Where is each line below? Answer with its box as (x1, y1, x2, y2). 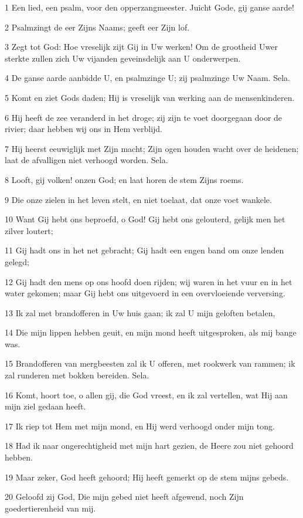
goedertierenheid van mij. (5, 502, 96, 514)
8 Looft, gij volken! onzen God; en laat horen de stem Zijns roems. (5, 173, 244, 185)
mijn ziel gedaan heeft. (5, 400, 86, 412)
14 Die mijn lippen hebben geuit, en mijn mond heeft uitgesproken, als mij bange (5, 326, 297, 338)
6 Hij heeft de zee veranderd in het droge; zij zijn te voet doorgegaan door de (5, 111, 282, 123)
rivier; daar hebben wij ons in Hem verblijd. (5, 123, 162, 135)
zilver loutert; (5, 224, 53, 236)
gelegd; (5, 255, 29, 268)
